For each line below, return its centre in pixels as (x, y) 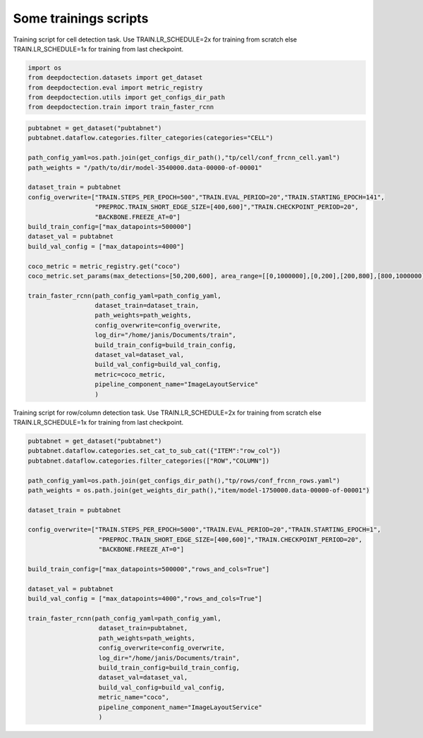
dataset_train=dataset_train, (147, 306)
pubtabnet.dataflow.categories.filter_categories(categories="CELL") (151, 138)
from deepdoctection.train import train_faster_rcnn (121, 107)
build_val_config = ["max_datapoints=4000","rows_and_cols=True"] (145, 599)
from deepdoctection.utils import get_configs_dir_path (127, 98)
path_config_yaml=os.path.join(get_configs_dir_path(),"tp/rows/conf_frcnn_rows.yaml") (184, 480)
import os (45, 68)
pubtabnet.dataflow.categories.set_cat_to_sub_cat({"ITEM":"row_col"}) (154, 451)
